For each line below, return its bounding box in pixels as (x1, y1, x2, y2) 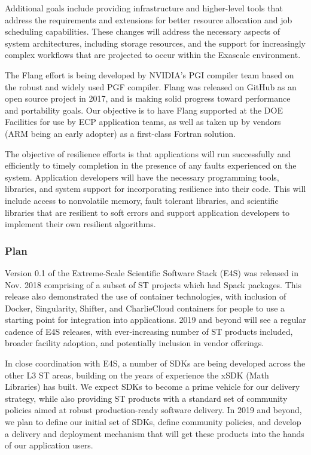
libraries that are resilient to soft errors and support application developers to (5, 206, 290, 218)
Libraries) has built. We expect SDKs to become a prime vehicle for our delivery (5, 380, 300, 393)
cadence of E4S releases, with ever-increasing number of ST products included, (5, 325, 293, 337)
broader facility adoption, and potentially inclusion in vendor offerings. (5, 337, 264, 349)
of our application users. (5, 439, 93, 451)
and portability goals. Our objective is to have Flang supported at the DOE (5, 103, 283, 116)
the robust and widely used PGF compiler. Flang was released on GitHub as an (5, 80, 297, 93)
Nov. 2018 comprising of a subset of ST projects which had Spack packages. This (5, 278, 301, 291)
